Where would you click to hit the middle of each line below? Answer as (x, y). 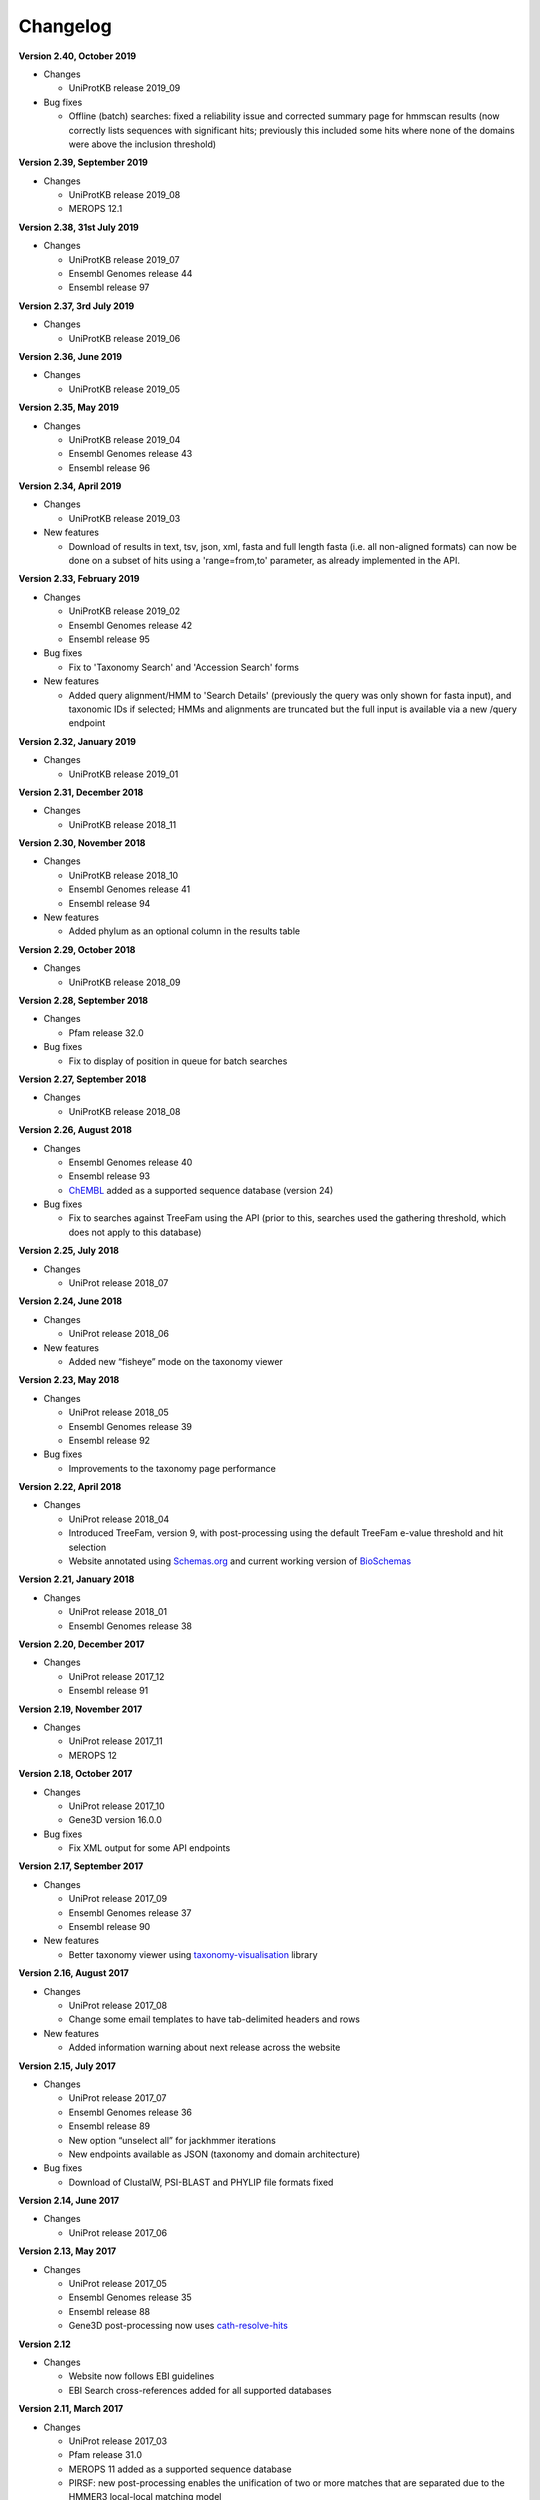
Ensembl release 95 (109, 639)
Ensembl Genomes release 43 (130, 454)
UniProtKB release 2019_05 (124, 389)
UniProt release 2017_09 (118, 1899)
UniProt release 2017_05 (117, 2284)
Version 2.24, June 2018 (70, 1301)
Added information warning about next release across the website (204, 2047)
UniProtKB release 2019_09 (124, 88)
